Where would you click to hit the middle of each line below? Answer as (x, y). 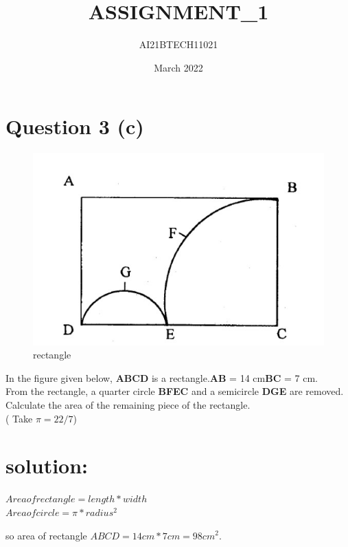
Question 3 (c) (75, 126)
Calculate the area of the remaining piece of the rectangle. (128, 405)
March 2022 (178, 67)
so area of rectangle (46, 535)
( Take (19, 418)
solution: (47, 465)
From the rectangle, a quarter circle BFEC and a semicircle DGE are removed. (175, 391)
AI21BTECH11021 (178, 44)
